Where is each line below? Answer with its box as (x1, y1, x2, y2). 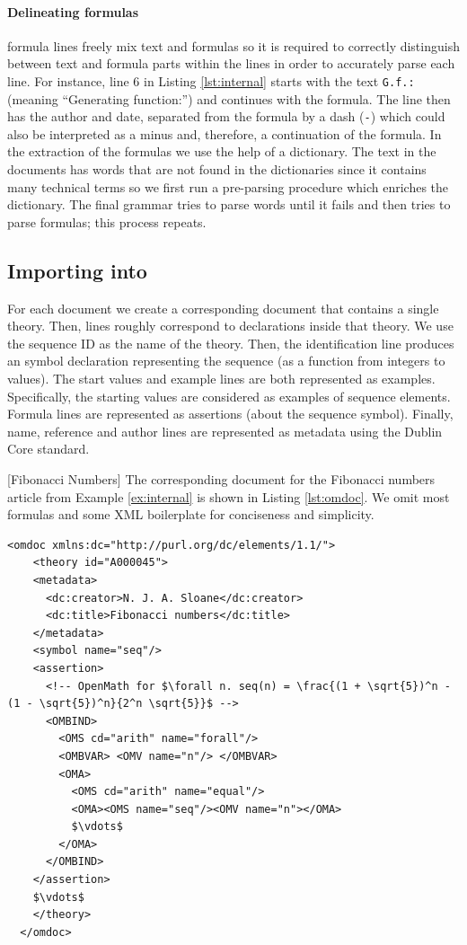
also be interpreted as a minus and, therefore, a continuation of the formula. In (7, 124, 442, 143)
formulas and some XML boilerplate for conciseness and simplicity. (7, 505, 374, 524)
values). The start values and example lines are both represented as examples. (7, 369, 436, 388)
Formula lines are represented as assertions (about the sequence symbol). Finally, (7, 404, 454, 423)
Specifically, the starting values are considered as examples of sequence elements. (7, 386, 451, 405)
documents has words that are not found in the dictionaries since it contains (7, 160, 427, 179)
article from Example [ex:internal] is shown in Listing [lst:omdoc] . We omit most (7, 487, 450, 506)
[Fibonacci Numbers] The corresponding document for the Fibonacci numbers (7, 470, 436, 488)
